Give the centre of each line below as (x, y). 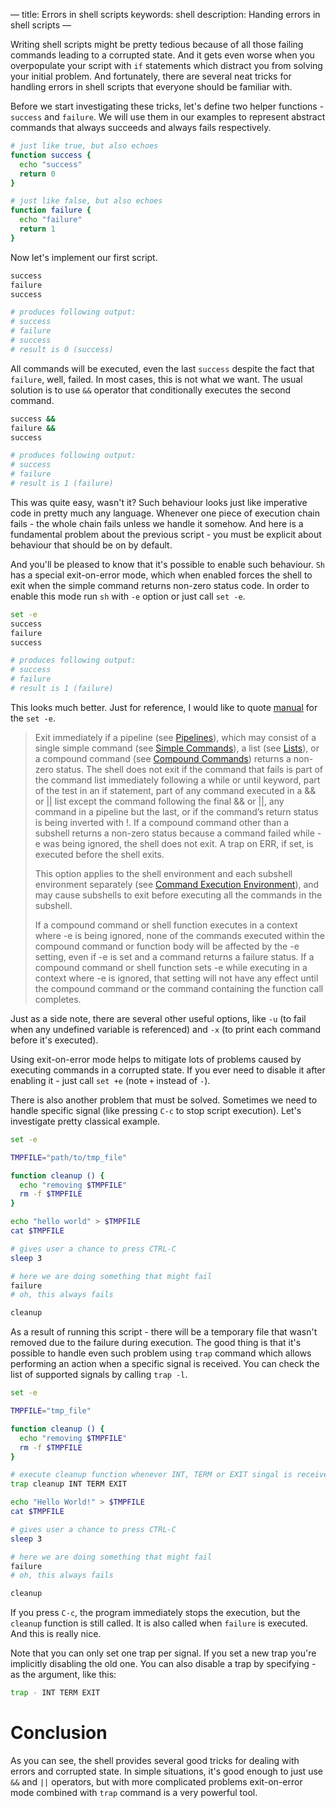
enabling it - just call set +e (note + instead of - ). (110, 1080)
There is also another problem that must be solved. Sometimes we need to (164, 1100)
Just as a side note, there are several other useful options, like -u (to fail (158, 1018)
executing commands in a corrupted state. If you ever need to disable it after (168, 1070)
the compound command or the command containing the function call (179, 988)
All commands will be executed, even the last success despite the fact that (162, 368)
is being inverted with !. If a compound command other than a (162, 822)
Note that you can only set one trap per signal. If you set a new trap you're (163, 1653)
